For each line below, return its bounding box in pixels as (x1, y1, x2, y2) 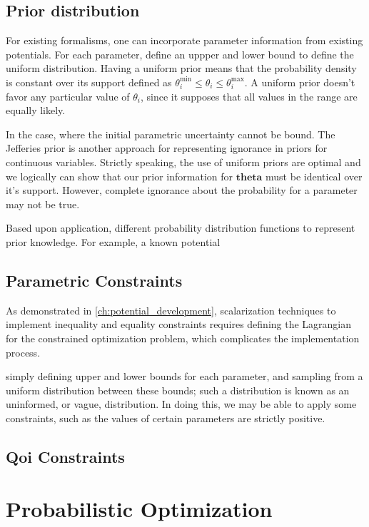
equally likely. (6, 103, 66, 118)
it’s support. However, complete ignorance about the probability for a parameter (6, 183, 358, 198)
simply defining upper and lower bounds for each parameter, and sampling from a (6, 369, 363, 384)
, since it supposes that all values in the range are (141, 88, 358, 103)
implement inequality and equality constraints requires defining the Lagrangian (6, 317, 352, 332)
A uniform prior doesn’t (251, 74, 355, 89)
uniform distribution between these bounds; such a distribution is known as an (6, 382, 350, 397)
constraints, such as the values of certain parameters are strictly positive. (6, 410, 325, 425)
